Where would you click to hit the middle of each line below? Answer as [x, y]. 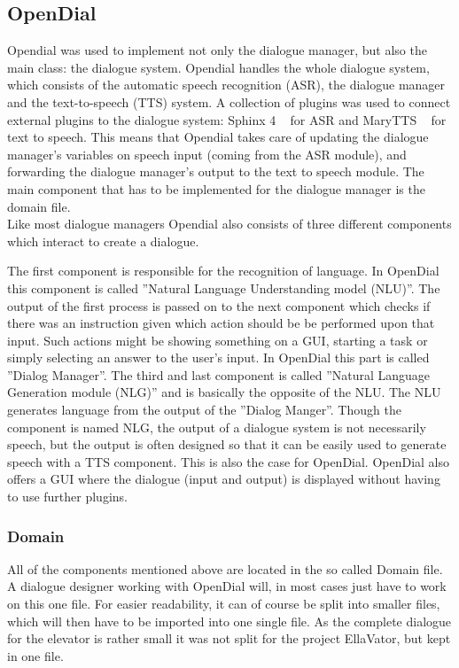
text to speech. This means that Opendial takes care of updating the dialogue [218, 137]
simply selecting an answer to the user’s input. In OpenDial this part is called [218, 357]
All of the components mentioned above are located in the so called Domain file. [225, 568]
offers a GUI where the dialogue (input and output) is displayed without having [224, 479]
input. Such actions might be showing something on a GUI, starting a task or [218, 340]
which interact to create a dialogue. [103, 241]
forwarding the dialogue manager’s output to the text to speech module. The [216, 171]
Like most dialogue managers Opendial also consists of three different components [229, 224]
